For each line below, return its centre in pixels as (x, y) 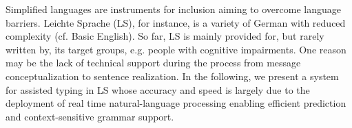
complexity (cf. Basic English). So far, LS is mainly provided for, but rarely (165, 36)
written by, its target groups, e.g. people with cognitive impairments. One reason (176, 49)
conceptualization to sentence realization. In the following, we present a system (172, 76)
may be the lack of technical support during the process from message (153, 63)
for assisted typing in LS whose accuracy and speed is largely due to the (158, 89)
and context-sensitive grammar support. (90, 116)
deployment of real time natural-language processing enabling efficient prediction (176, 103)
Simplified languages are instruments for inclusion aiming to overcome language (173, 9)
